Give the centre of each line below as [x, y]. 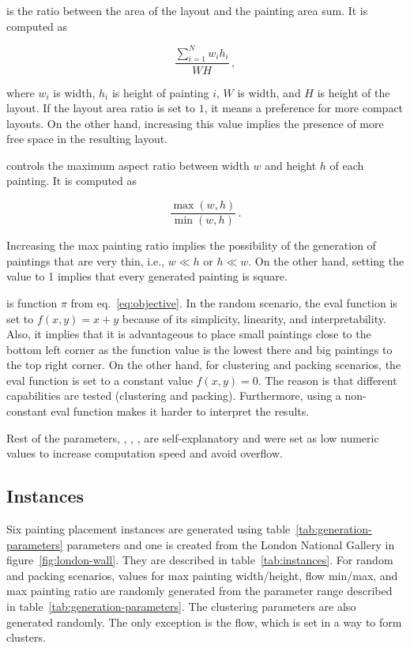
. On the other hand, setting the [326, 260]
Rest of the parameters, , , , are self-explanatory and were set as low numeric [193, 437]
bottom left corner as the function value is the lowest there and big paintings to [199, 349]
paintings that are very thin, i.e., [86, 260]
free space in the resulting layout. [87, 139]
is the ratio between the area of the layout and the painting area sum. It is [187, 10]
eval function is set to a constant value [100, 380]
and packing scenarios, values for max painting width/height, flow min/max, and [202, 575]
